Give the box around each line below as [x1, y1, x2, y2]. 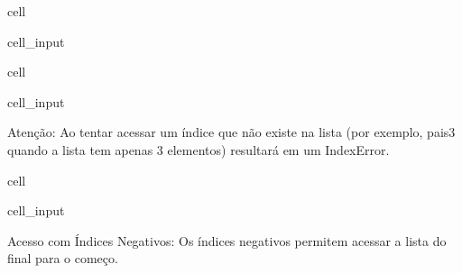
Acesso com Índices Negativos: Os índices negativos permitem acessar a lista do [7, 231, 447, 250]
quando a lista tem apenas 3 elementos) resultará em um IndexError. [7, 140, 390, 159]
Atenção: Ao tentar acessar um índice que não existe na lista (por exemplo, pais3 [7, 123, 456, 141]
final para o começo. [7, 249, 118, 268]
